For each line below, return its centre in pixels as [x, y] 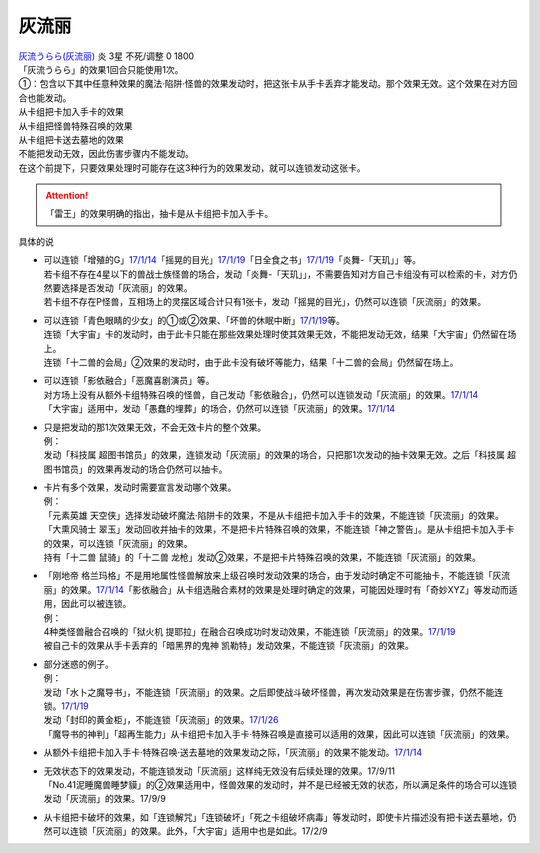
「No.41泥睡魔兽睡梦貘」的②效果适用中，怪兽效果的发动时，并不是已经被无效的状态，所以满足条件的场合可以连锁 [280, 784]
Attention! [67, 196]
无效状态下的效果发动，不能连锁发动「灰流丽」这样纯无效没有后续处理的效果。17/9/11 [219, 771]
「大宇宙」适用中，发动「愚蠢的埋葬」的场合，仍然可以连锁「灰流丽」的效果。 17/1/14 [219, 409]
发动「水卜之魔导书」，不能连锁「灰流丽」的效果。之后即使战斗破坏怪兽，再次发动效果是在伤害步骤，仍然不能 [269, 692]
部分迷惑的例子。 [78, 664]
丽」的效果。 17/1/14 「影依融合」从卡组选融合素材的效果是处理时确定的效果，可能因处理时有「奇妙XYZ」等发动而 [276, 589]
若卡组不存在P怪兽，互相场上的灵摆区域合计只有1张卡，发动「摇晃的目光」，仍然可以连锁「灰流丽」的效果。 [265, 302]
